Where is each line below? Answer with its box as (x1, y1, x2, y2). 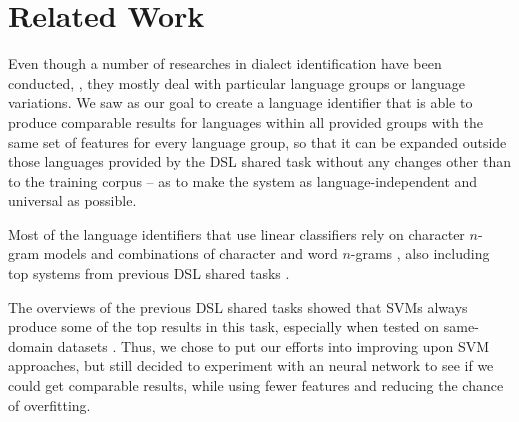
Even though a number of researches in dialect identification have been (8, 53, 442, 74)
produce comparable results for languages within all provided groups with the (8, 111, 484, 132)
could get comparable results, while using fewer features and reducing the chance (8, 375, 504, 396)
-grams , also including (350, 243, 490, 264)
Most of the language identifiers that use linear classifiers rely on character (8, 223, 465, 244)
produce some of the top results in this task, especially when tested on (8, 316, 440, 337)
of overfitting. (8, 394, 91, 415)
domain (8, 335, 54, 356)
